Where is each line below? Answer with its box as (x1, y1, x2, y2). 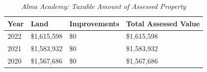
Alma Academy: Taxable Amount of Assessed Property (21, 1, 186, 11)
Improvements (69, 18, 119, 28)
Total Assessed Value (126, 18, 200, 28)
